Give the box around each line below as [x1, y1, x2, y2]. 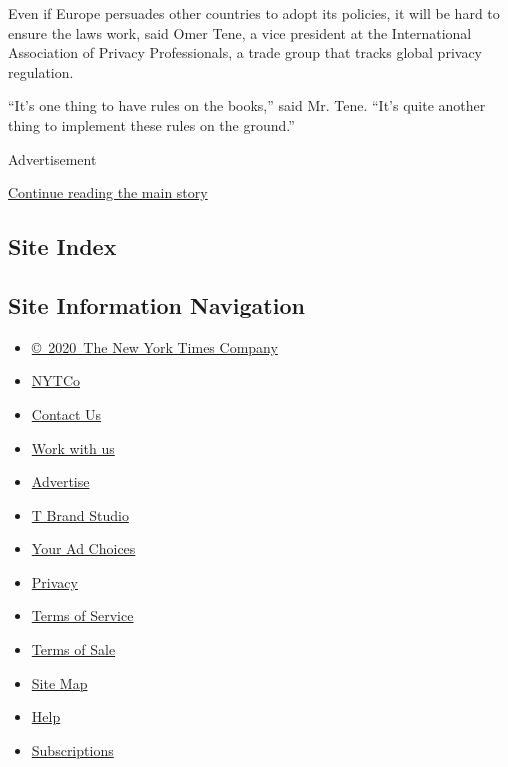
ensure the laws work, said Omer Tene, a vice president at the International [8, 22, 472, 43]
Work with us [31, 437, 115, 458]
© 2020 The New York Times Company [31, 336, 278, 357]
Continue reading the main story [8, 182, 208, 203]
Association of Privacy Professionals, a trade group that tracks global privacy [8, 42, 482, 63]
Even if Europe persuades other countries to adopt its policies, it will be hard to [8, 3, 500, 23]
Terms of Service [31, 605, 134, 626]
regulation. [8, 61, 74, 82]
